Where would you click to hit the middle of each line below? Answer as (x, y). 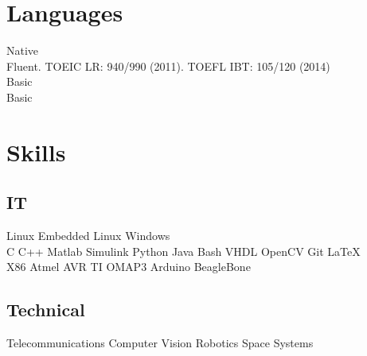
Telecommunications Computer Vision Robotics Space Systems (160, 343)
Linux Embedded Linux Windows (88, 236)
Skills (36, 151)
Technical (46, 310)
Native (23, 50)
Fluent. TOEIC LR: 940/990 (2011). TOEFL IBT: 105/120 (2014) (168, 66)
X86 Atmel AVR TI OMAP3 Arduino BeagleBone (129, 267)
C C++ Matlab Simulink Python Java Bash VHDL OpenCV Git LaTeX (183, 251)
